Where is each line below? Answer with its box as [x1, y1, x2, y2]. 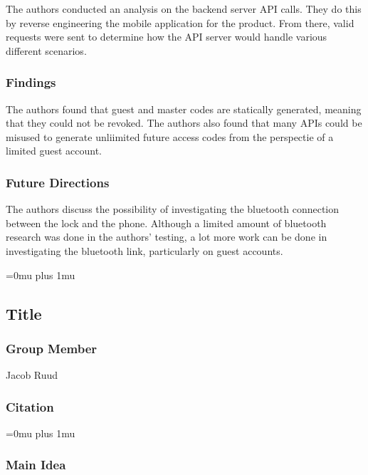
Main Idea [6, 456, 66, 474]
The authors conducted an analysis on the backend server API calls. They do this [6, 1, 362, 16]
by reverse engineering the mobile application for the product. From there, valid [6, 15, 354, 30]
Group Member [6, 339, 98, 357]
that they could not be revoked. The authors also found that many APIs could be [6, 115, 362, 130]
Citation [6, 397, 54, 415]
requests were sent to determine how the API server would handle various [6, 29, 327, 44]
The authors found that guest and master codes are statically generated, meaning [6, 101, 362, 116]
